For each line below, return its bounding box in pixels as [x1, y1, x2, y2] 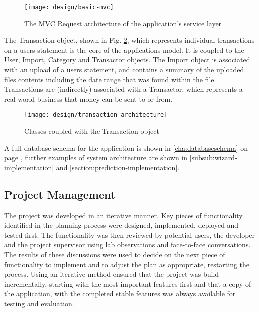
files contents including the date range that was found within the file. [4, 74, 216, 84]
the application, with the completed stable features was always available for [4, 288, 236, 299]
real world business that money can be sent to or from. [4, 93, 173, 104]
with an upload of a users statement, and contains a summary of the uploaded [4, 64, 244, 75]
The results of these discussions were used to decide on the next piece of [4, 249, 225, 260]
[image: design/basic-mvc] [24, 4, 114, 11]
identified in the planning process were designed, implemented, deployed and [4, 220, 239, 230]
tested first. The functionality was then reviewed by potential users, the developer [4, 229, 255, 240]
